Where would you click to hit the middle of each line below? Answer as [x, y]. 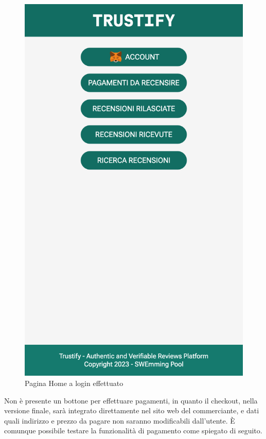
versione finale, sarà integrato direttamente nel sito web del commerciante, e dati [132, 410]
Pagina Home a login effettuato [74, 383]
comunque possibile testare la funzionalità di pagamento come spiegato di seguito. [133, 431]
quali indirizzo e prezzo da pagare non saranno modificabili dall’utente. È [120, 420]
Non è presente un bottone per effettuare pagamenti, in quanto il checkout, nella [131, 400]
